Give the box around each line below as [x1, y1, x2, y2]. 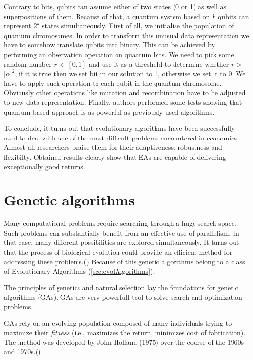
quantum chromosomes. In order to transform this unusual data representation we [4, 30, 249, 40]
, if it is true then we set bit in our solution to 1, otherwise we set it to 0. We [15, 68, 246, 79]
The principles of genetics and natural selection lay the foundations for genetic [4, 282, 238, 292]
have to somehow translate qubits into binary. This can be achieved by [4, 40, 215, 50]
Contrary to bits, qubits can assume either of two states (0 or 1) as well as [4, 1, 227, 11]
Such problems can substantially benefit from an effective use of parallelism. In [4, 227, 239, 238]
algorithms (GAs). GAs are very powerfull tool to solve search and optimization [4, 292, 242, 302]
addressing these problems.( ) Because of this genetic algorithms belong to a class [4, 256, 245, 266]
